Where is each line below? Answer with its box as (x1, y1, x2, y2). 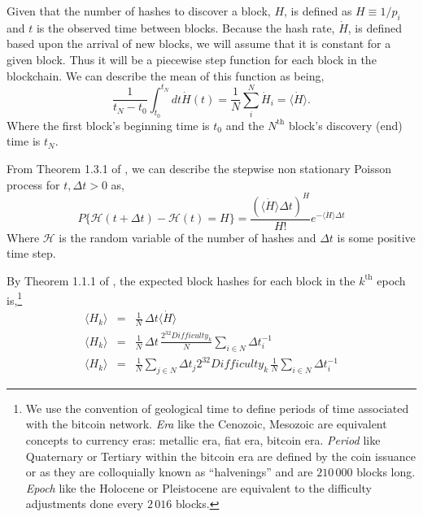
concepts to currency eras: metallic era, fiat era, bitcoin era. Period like (25, 432, 381, 449)
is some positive (337, 228, 416, 245)
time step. (7, 245, 56, 262)
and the (225, 116, 264, 133)
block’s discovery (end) (288, 116, 403, 133)
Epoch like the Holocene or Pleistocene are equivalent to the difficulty (25, 479, 372, 496)
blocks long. (356, 463, 416, 480)
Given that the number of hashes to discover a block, (7, 2, 271, 19)
